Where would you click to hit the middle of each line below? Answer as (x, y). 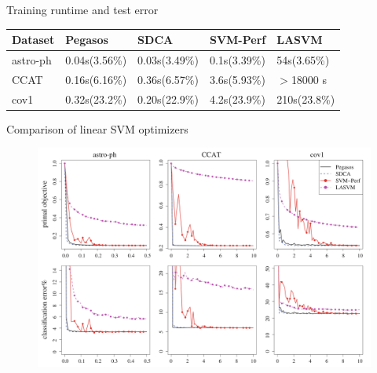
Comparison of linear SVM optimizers (97, 128)
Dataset (33, 40)
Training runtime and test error (82, 9)
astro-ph (32, 59)
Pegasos (87, 40)
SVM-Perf (238, 40)
